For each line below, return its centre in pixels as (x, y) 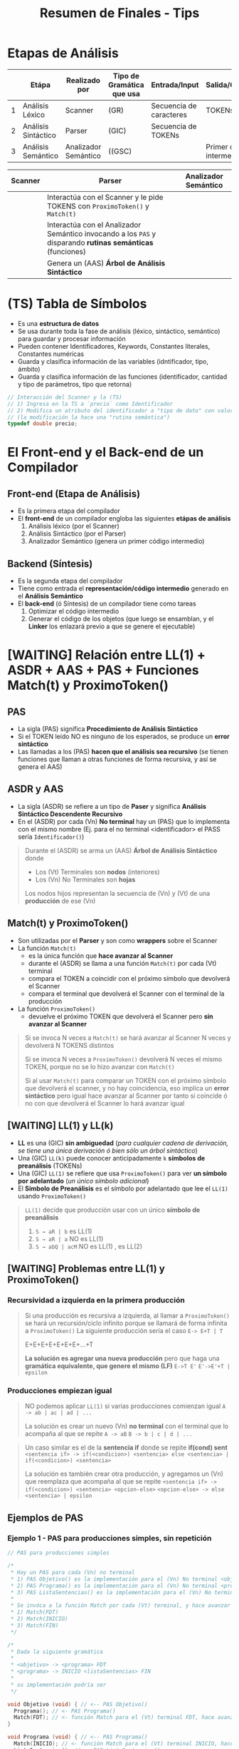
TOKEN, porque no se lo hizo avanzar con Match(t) (100, 1066)
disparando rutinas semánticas (101, 243)
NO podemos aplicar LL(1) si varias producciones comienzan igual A (125, 1406)
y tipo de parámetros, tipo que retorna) (75, 384)
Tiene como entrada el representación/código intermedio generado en (123, 588)
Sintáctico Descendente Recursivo (70, 814)
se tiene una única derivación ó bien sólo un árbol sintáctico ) (107, 1151)
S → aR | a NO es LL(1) (69, 1238)
